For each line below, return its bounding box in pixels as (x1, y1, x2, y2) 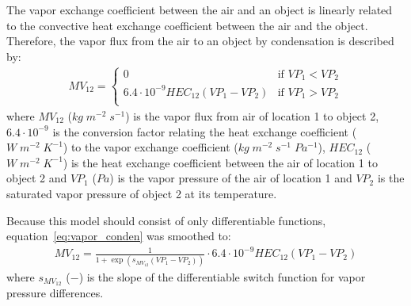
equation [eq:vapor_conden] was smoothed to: (6, 228, 231, 244)
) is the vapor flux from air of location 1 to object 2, (125, 107, 379, 124)
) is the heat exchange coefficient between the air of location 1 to (63, 154, 378, 170)
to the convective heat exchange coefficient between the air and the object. (6, 17, 368, 33)
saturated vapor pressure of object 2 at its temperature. (6, 185, 277, 201)
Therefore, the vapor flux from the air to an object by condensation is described (6, 33, 394, 49)
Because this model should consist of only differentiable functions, (6, 212, 326, 228)
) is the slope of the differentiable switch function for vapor (78, 268, 366, 285)
